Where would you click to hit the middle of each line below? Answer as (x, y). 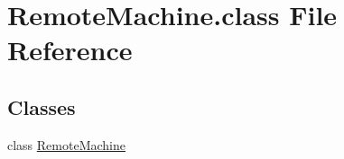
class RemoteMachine (66, 144)
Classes (42, 106)
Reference (70, 50)
